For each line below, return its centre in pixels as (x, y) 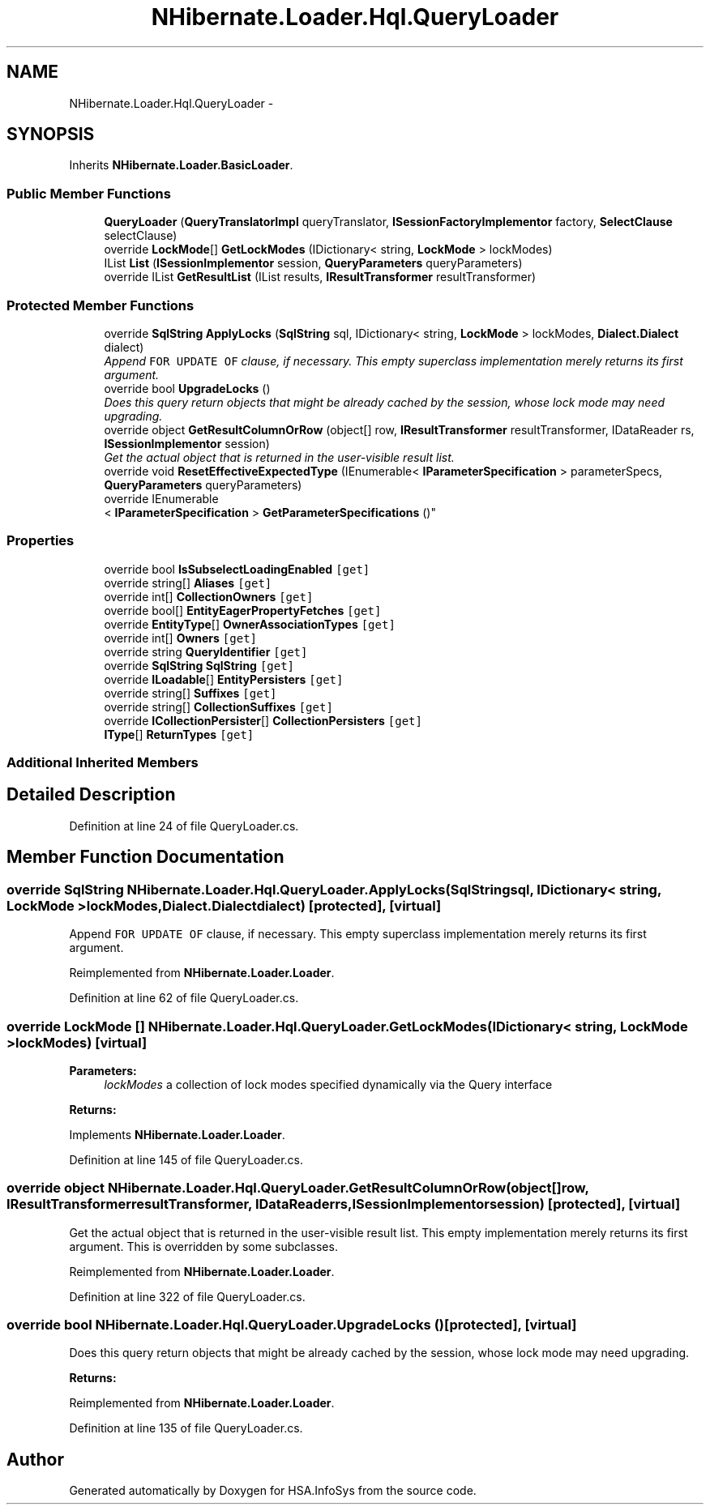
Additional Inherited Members (103, 763)
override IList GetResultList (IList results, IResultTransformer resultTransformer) (320, 277)
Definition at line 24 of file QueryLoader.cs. (184, 826)
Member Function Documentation (145, 857)
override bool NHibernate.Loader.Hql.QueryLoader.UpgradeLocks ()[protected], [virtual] (292, 1325)
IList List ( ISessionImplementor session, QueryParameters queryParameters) (313, 263)
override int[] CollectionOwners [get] (209, 596)
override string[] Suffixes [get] (190, 693)
